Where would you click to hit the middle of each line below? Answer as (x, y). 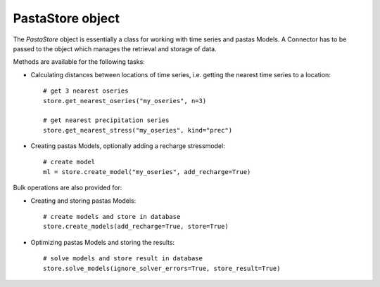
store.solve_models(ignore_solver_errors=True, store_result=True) (162, 268)
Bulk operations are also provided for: (68, 188)
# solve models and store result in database (123, 259)
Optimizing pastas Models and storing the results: (103, 242)
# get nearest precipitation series (106, 120)
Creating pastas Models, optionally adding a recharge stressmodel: (128, 146)
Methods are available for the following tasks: (79, 62)
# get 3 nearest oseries (86, 91)
